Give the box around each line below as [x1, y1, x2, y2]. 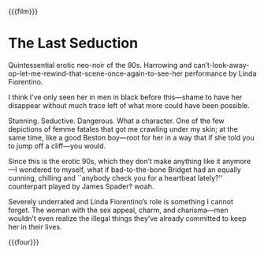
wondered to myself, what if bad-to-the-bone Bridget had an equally [18, 165, 242, 174]
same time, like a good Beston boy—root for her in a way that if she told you [8, 133, 255, 142]
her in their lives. [8, 222, 62, 231]
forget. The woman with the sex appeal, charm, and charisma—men [8, 205, 229, 215]
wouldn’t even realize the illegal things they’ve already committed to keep [8, 213, 247, 223]
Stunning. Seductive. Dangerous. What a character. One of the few [8, 116, 225, 125]
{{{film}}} [8, 7, 39, 16]
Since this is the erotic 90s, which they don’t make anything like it [8, 156, 221, 166]
